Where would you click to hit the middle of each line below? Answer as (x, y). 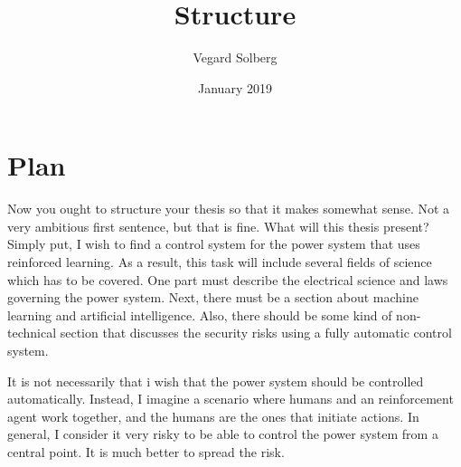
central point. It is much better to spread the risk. (146, 451)
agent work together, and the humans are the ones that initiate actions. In (213, 416)
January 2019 (235, 87)
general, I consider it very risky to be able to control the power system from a (223, 434)
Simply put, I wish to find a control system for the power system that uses (214, 244)
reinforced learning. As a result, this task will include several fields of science (220, 262)
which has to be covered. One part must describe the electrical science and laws (228, 279)
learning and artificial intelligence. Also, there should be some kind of (200, 315)
